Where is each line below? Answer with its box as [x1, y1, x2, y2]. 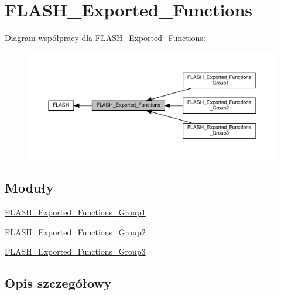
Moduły [5, 179, 54, 197]
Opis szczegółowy [5, 274, 112, 292]
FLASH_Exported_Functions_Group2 [5, 225, 146, 238]
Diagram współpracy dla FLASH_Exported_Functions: [5, 32, 205, 44]
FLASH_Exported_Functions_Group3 [5, 245, 146, 258]
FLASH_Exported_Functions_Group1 [5, 206, 146, 218]
